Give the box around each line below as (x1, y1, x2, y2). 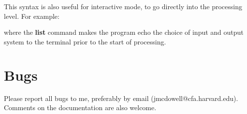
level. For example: (4, 11, 59, 21)
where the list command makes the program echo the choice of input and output (4, 27, 244, 37)
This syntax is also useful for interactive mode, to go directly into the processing (4, 1, 243, 11)
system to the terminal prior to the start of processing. (4, 36, 166, 46)
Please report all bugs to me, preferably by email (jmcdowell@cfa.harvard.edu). (4, 93, 238, 103)
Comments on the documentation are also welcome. (4, 102, 157, 113)
